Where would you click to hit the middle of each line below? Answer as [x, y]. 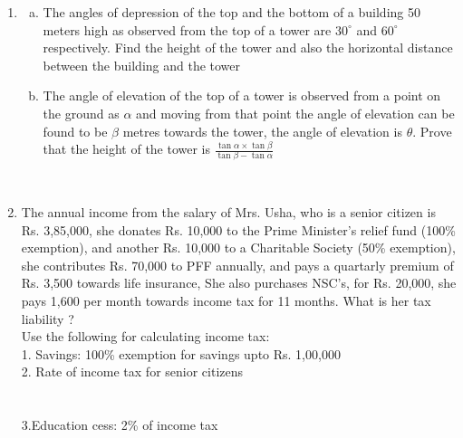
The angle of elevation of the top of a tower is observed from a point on [242, 95]
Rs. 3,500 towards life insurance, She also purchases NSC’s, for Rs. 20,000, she [239, 283]
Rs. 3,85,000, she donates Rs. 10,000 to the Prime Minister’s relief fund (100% [238, 229]
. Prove [432, 131]
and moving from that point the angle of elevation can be [295, 113]
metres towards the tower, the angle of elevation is [262, 131]
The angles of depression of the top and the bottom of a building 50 [231, 12]
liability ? [48, 318]
